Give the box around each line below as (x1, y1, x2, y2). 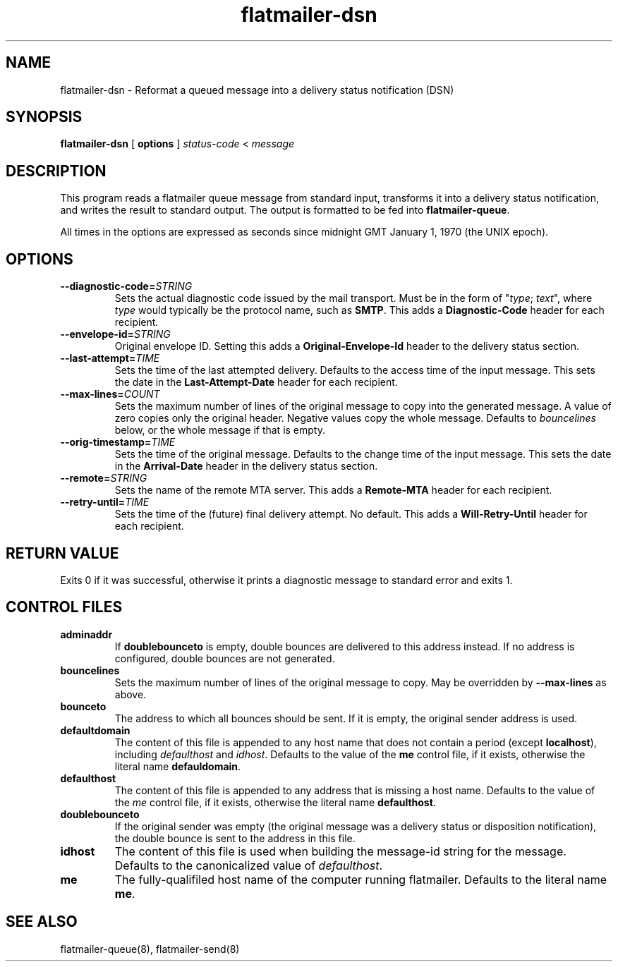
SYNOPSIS (6, 108, 83, 126)
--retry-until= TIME (60, 496, 150, 509)
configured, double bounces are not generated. (114, 652, 335, 664)
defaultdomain (60, 724, 131, 736)
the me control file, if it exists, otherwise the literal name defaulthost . (114, 796, 436, 808)
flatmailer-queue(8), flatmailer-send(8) (60, 942, 240, 955)
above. (114, 688, 147, 700)
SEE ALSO (6, 913, 78, 931)
